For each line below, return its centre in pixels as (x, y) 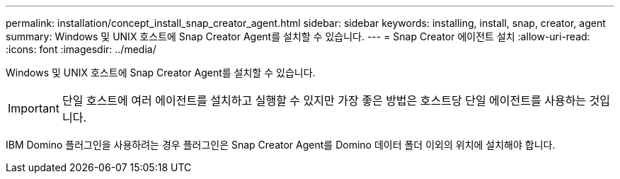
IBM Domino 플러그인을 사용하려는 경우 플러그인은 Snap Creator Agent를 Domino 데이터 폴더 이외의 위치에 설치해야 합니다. (281, 145)
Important (34, 108)
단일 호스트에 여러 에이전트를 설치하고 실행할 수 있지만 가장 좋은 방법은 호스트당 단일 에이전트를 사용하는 (324, 100)
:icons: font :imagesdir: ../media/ (81, 49)
